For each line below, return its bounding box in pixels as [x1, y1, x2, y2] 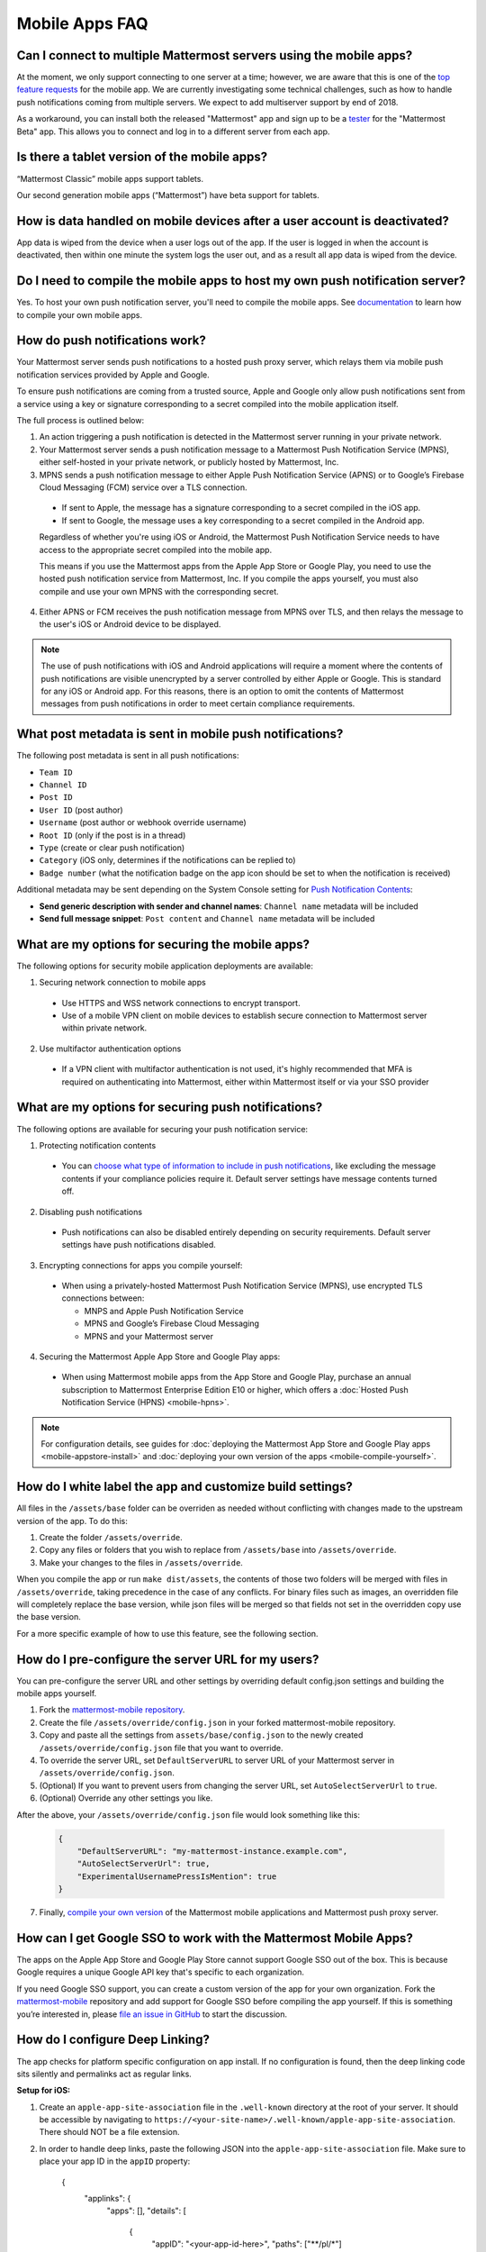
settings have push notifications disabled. [61, 1240, 216, 1250]
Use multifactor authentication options [39, 1043, 182, 1054]
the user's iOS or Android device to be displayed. [39, 619, 221, 630]
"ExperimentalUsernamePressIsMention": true [76, 1871, 277, 1882]
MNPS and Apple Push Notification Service [84, 1305, 244, 1316]
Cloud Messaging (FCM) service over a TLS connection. [39, 482, 247, 493]
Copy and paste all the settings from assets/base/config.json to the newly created [39, 1730, 364, 1740]
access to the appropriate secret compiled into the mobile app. [39, 544, 273, 555]
